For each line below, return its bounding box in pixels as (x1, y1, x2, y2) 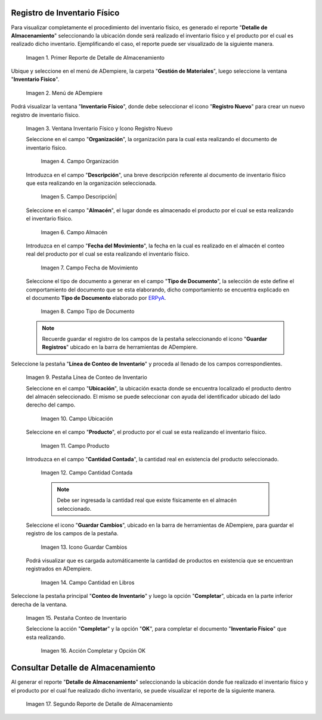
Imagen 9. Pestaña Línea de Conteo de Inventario (26, 374, 147, 381)
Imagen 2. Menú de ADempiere (26, 89, 103, 97)
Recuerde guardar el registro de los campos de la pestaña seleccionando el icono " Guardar (42, 336, 268, 343)
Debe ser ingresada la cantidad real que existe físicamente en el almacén (57, 496, 237, 504)
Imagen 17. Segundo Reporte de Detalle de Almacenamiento (26, 700, 173, 707)
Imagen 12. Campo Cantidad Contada (41, 469, 133, 476)
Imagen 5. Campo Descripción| (41, 193, 117, 200)
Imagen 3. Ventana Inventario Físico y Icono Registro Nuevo (26, 125, 173, 132)
